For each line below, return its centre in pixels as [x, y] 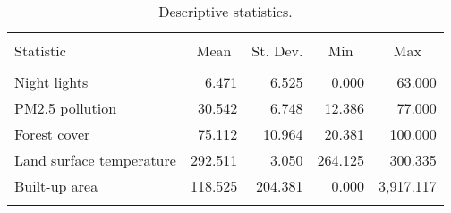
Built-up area [56, 186]
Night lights [51, 82]
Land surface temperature [95, 160]
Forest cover [52, 134]
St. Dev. [277, 51]
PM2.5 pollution [66, 108]
